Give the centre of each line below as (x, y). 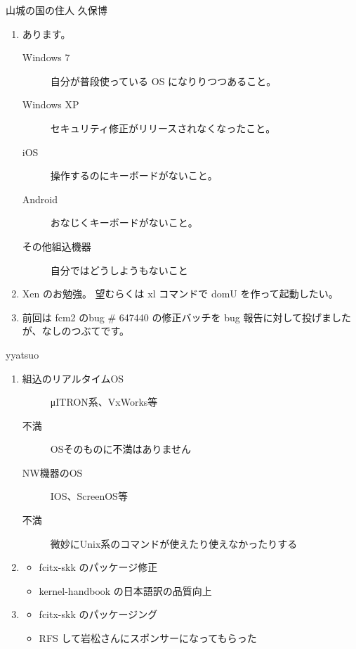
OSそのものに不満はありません (121, 449)
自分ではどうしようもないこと (119, 270)
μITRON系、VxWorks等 (104, 402)
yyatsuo (22, 354)
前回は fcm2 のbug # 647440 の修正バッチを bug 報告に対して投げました (186, 317)
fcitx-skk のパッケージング (98, 614)
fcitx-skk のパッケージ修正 (98, 567)
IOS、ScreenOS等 (89, 496)
